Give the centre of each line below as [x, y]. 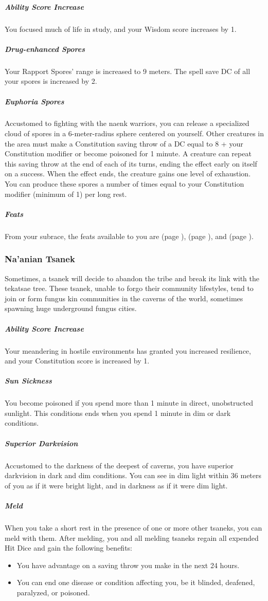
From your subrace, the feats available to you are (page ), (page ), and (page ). [129, 236]
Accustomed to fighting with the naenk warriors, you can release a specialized [127, 123]
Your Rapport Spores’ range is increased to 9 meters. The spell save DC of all [128, 71]
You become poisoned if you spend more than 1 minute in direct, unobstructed [129, 403]
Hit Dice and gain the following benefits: [69, 548]
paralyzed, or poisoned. [53, 592]
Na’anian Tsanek [40, 259]
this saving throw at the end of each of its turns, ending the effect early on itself [131, 163]
